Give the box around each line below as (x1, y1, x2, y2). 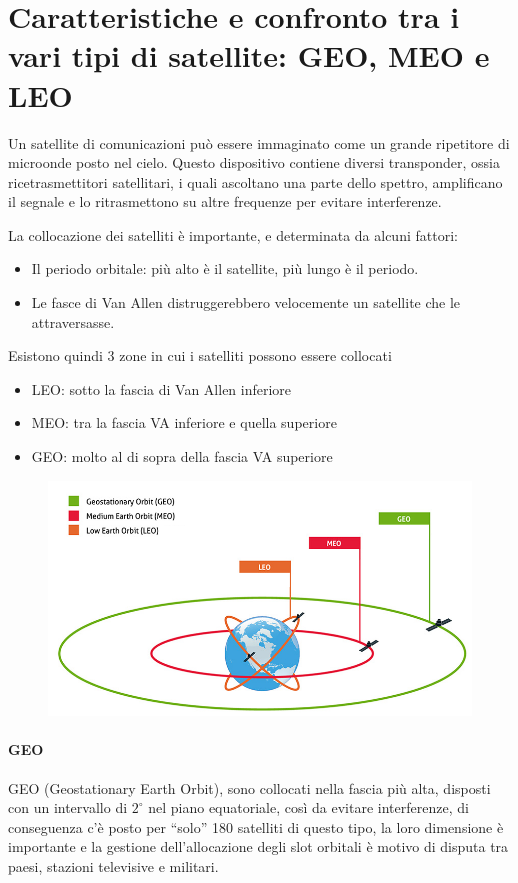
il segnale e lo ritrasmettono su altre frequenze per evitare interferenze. (8, 191, 442, 212)
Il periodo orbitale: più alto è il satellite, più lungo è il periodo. (31, 258, 419, 279)
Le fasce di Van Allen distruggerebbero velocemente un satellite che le (31, 292, 461, 313)
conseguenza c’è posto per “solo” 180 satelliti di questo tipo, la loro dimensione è (8, 816, 504, 837)
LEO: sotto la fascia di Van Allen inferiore (31, 378, 292, 399)
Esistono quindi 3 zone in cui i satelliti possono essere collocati (8, 345, 392, 366)
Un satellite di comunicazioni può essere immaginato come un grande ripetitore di (8, 132, 510, 153)
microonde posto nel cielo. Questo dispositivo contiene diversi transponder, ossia (8, 152, 500, 173)
